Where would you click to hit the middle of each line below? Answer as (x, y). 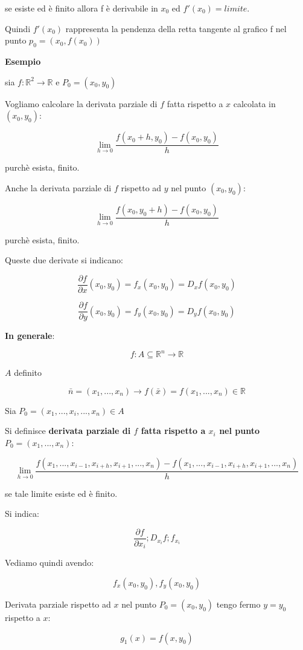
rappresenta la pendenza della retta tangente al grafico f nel (176, 28)
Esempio (23, 61)
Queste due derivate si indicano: (64, 260)
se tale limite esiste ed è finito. (61, 493)
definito (28, 373)
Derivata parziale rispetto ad (58, 604)
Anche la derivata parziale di (58, 187)
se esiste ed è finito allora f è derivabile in (81, 8)
